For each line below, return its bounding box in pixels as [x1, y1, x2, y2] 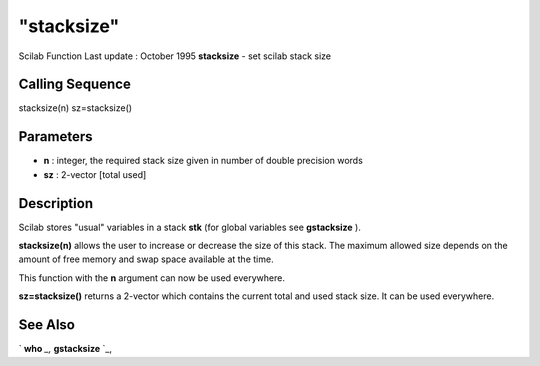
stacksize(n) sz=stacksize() [18, 102, 133, 114]
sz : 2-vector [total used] [43, 168, 147, 180]
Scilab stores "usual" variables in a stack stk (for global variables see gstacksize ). [18, 221, 362, 233]
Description [18, 195, 94, 212]
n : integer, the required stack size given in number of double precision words [43, 155, 364, 167]
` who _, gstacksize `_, [18, 343, 112, 355]
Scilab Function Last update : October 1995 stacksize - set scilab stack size [18, 50, 332, 62]
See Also [18, 316, 75, 334]
